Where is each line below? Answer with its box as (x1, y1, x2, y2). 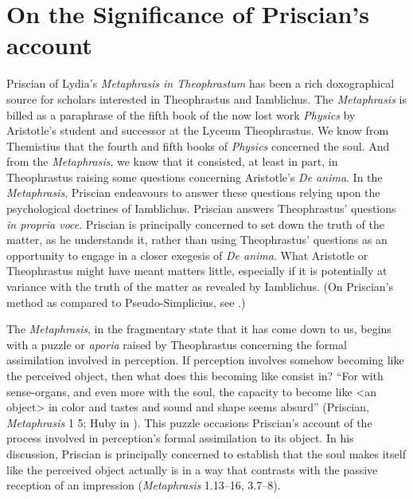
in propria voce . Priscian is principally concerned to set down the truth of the (6, 215, 384, 232)
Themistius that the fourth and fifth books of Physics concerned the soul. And (6, 137, 390, 154)
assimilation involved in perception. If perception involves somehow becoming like (6, 352, 404, 368)
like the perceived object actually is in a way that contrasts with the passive (6, 461, 378, 477)
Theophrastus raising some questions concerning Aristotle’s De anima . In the (6, 168, 383, 185)
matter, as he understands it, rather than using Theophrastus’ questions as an (6, 231, 388, 248)
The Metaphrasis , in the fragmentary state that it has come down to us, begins (6, 320, 392, 337)
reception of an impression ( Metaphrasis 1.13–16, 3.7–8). (6, 477, 281, 493)
